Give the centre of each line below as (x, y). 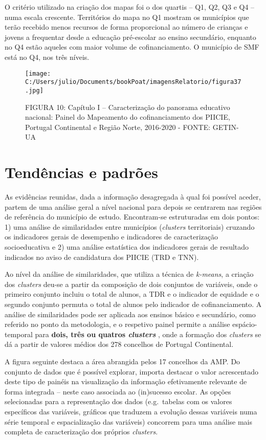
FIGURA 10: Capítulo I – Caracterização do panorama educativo (128, 107)
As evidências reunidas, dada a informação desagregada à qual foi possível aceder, (133, 197)
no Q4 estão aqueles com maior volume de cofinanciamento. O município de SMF (132, 47)
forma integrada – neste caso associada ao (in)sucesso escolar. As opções (118, 391)
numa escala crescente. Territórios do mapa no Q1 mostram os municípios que (127, 17)
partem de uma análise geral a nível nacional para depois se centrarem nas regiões (133, 206)
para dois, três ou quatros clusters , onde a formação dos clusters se (148, 334)
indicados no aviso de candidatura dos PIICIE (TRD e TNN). (102, 257)
